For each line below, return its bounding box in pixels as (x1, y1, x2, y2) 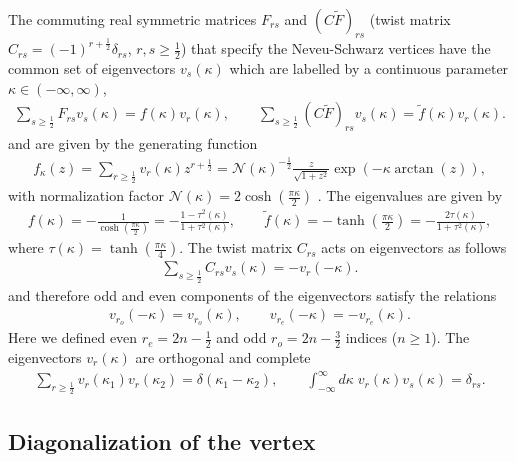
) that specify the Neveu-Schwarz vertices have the (180, 38, 491, 59)
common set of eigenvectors (8, 57, 176, 78)
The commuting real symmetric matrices (8, 9, 257, 29)
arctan (394, 161, 434, 176)
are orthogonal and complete (135, 346, 311, 367)
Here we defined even (8, 327, 138, 348)
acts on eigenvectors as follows (321, 237, 507, 258)
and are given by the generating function (8, 133, 258, 153)
